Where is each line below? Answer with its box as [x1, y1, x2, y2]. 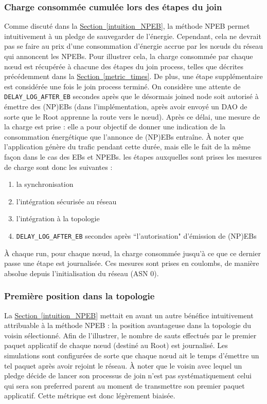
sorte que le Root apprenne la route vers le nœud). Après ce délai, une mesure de [4, 111, 260, 122]
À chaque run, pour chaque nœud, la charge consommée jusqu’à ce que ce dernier [4, 247, 261, 258]
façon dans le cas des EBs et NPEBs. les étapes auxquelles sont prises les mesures [4, 151, 262, 162]
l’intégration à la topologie [16, 213, 100, 224]
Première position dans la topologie [4, 290, 155, 302]
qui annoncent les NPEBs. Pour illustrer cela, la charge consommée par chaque [4, 51, 253, 61]
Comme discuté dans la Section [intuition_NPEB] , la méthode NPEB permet [4, 21, 250, 31]
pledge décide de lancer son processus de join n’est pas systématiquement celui [4, 370, 252, 381]
